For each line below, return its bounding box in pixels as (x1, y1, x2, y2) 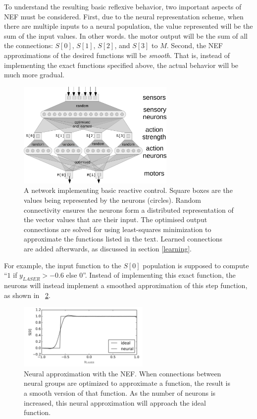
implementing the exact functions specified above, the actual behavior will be (4, 60, 239, 70)
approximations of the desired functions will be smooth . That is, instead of (4, 50, 230, 60)
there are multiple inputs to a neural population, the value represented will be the (4, 21, 253, 31)
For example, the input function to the (4, 260, 121, 270)
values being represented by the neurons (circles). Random (24, 195, 202, 205)
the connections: (4, 40, 53, 51)
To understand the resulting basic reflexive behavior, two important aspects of (4, 1, 242, 11)
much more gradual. (4, 69, 65, 80)
